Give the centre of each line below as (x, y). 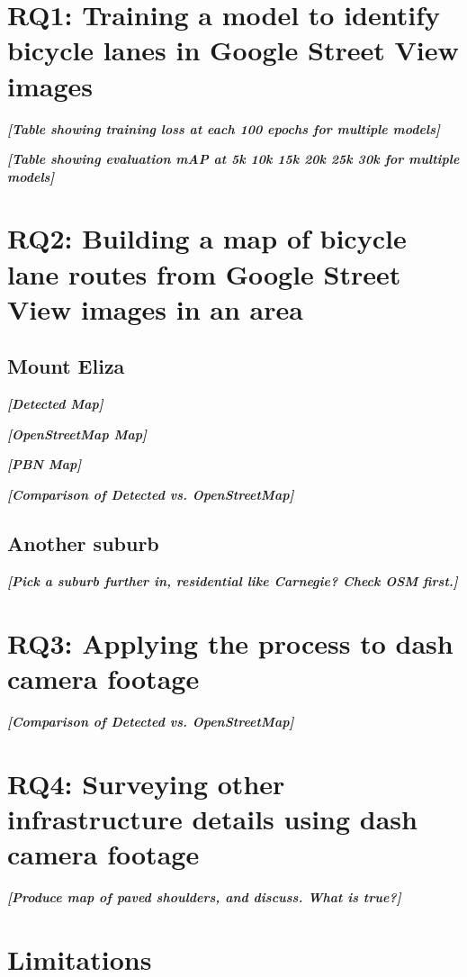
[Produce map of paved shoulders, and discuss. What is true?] (204, 896)
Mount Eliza (66, 366)
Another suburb (83, 543)
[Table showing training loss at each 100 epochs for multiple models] (224, 128)
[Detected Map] (55, 404)
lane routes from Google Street (204, 273)
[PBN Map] (45, 464)
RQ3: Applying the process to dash (230, 642)
